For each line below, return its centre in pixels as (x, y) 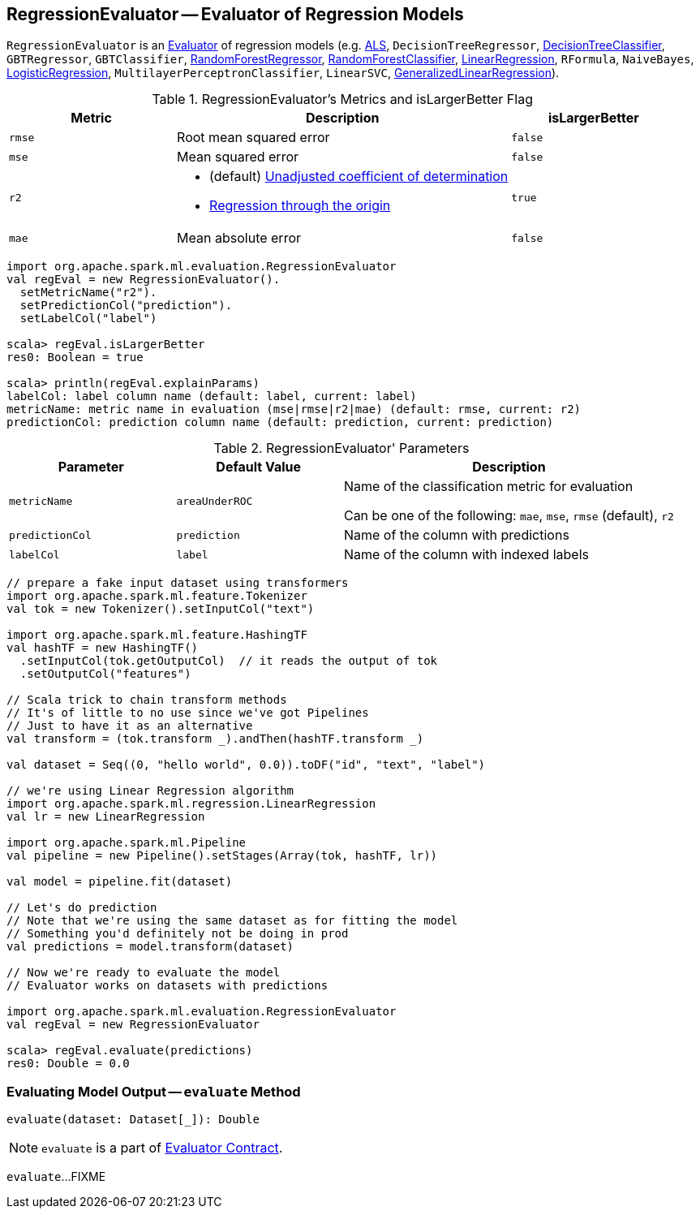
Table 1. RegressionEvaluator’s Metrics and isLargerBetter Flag (342, 99)
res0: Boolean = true (75, 358)
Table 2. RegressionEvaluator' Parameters (341, 448)
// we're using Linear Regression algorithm (150, 791)
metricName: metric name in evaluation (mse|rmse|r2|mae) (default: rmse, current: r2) (294, 409)
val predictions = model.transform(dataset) (150, 947)
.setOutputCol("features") (105, 674)
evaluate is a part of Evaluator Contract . (162, 1148)
